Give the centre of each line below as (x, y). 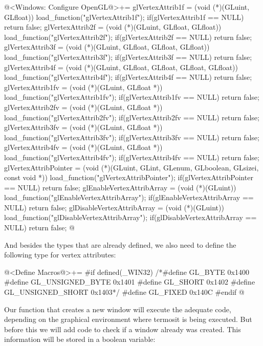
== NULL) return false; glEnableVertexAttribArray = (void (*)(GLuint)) (120, 187)
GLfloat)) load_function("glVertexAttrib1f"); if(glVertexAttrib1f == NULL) (124, 17)
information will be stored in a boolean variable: (80, 339)
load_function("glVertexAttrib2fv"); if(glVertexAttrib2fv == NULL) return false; (132, 117)
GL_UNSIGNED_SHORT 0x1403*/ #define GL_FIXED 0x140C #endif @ (124, 292)
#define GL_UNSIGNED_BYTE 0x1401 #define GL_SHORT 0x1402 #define (130, 282)
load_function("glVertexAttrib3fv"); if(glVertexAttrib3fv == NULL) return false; (132, 137)
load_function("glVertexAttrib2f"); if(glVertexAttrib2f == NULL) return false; (128, 37)
